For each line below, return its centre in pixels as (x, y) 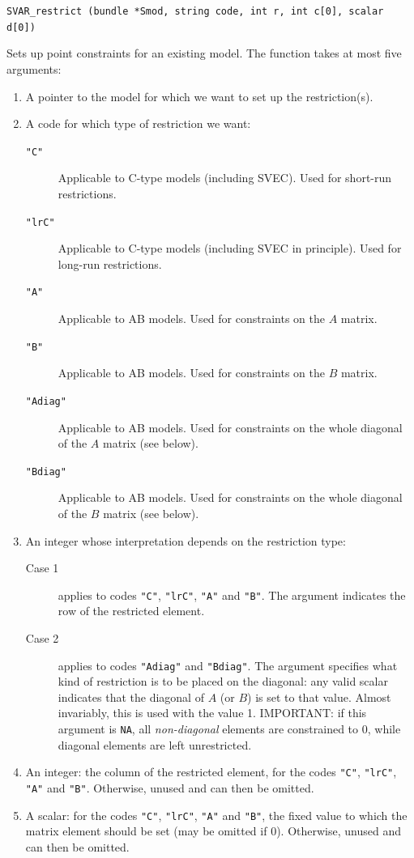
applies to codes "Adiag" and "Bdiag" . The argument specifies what (228, 665)
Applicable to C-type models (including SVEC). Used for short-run (225, 178)
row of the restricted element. (131, 611)
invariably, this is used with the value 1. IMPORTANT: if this (212, 713)
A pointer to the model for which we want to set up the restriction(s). (199, 96)
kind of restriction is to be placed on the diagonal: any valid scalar (223, 681)
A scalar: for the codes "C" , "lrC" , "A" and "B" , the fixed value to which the (216, 815)
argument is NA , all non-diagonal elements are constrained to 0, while (229, 729)
